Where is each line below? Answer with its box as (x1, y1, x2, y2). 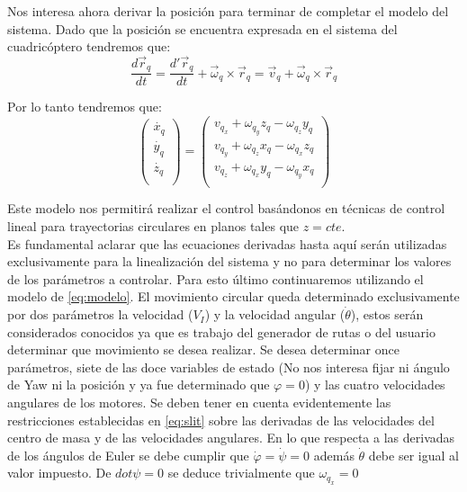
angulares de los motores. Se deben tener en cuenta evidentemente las (7, 393, 391, 412)
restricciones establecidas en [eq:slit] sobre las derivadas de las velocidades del (7, 410, 435, 429)
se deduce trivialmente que (167, 463, 315, 482)
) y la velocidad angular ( (204, 305, 346, 324)
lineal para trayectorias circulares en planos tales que (7, 217, 300, 236)
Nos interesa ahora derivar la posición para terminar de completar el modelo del (7, 2, 449, 20)
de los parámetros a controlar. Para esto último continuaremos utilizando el (7, 269, 424, 288)
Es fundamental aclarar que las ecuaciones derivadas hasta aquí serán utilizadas (7, 234, 447, 253)
